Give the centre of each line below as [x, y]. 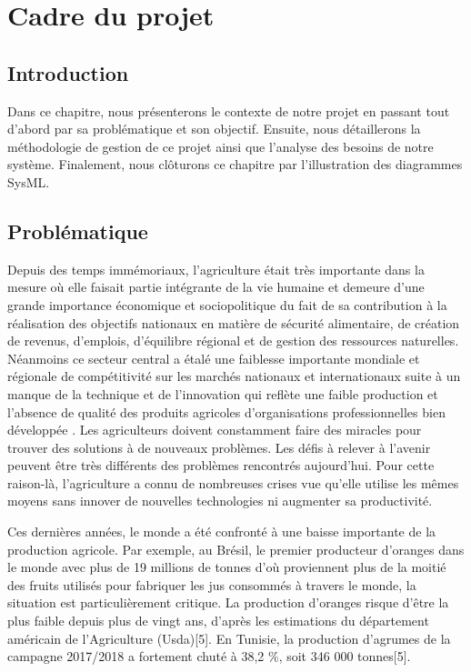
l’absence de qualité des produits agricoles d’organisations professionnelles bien [226, 411]
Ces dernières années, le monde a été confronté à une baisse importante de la [222, 532]
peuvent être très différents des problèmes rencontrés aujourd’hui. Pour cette [221, 465]
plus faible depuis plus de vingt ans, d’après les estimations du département [218, 621]
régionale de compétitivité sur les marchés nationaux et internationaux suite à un [234, 376]
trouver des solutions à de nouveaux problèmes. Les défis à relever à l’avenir [219, 447]
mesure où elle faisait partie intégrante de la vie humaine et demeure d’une [216, 287]
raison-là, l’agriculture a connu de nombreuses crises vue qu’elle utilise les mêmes [233, 482]
